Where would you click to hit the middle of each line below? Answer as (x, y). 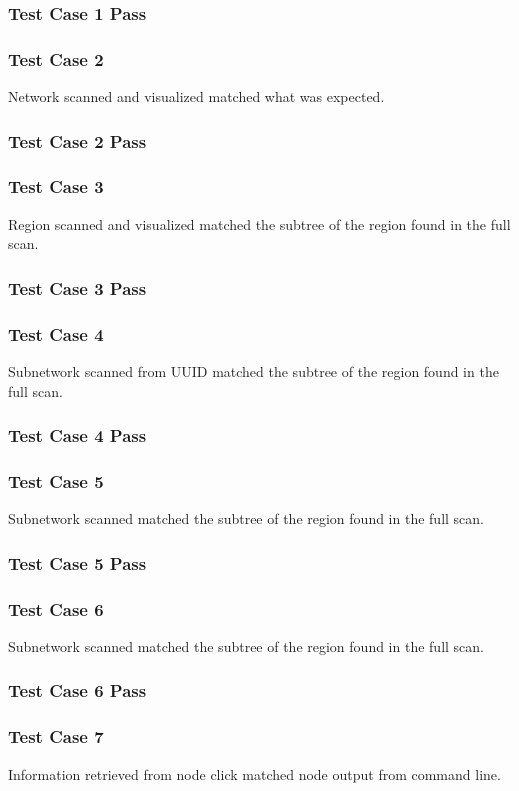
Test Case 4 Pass (77, 435)
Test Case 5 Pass (77, 562)
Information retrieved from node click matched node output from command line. (254, 773)
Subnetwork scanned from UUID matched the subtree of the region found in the (253, 370)
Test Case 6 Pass (77, 690)
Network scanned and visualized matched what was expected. (196, 96)
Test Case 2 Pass (77, 140)
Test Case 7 (56, 736)
